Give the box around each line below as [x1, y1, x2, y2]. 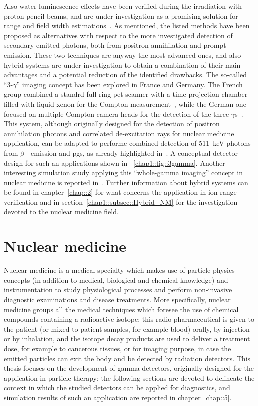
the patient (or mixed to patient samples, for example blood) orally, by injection [4, 323, 250, 334]
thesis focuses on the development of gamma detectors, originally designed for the [4, 363, 254, 373]
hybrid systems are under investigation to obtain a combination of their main [4, 59, 241, 70]
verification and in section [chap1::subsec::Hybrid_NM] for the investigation [4, 196, 238, 207]
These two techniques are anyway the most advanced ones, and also [34, 49, 241, 60]
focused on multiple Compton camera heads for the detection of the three [4, 108, 229, 119]
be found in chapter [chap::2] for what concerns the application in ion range [4, 187, 237, 197]
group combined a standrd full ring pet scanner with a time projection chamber [4, 89, 248, 99]
